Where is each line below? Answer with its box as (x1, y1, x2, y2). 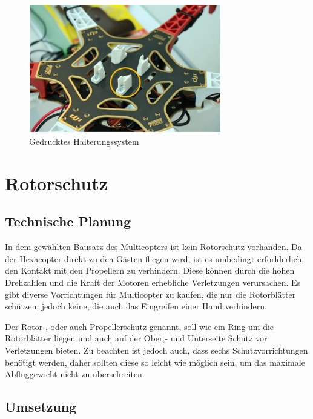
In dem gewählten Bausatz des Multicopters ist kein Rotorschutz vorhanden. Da (5, 240, 302, 253)
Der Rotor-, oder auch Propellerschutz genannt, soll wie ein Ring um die (5, 320, 274, 332)
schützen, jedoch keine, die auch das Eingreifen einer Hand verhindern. (5, 300, 267, 312)
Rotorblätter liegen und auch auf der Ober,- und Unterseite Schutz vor (5, 332, 268, 345)
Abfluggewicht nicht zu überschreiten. (5, 368, 145, 380)
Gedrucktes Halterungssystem (29, 135, 139, 148)
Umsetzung (5, 397, 77, 416)
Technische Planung (5, 212, 131, 231)
